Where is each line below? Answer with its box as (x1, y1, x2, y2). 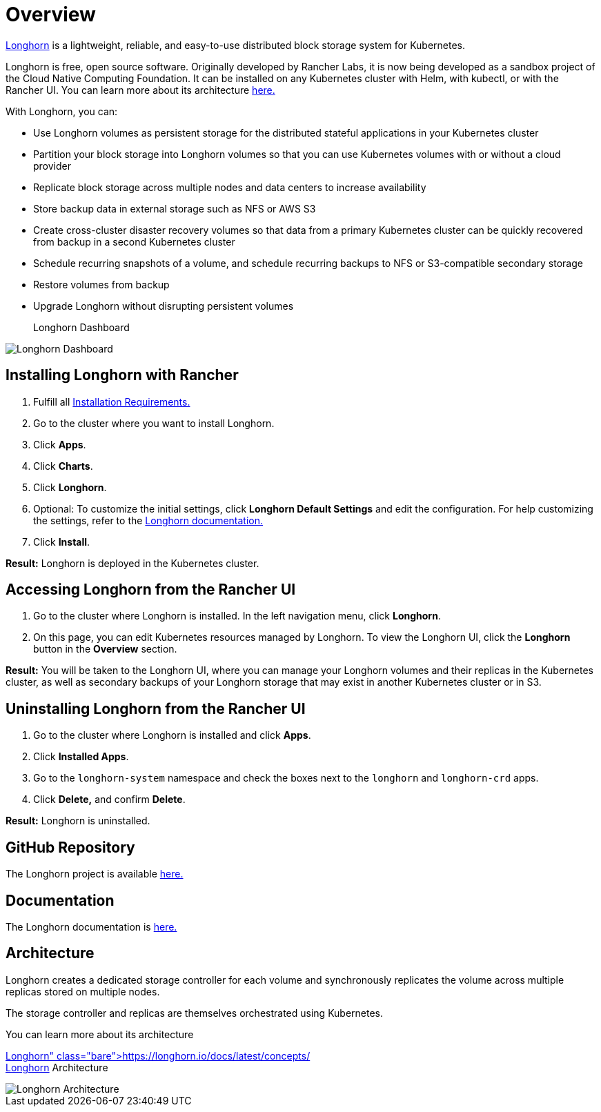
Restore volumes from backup (33, 278, 170, 290)
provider (33, 159, 71, 172)
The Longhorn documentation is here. (6, 920, 177, 933)
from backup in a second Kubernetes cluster (33, 235, 235, 248)
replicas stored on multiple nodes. (6, 985, 160, 997)
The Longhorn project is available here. (6, 868, 184, 880)
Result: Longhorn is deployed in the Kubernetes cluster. (6, 557, 259, 569)
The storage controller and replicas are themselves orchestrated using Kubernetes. (6, 1006, 384, 1019)
